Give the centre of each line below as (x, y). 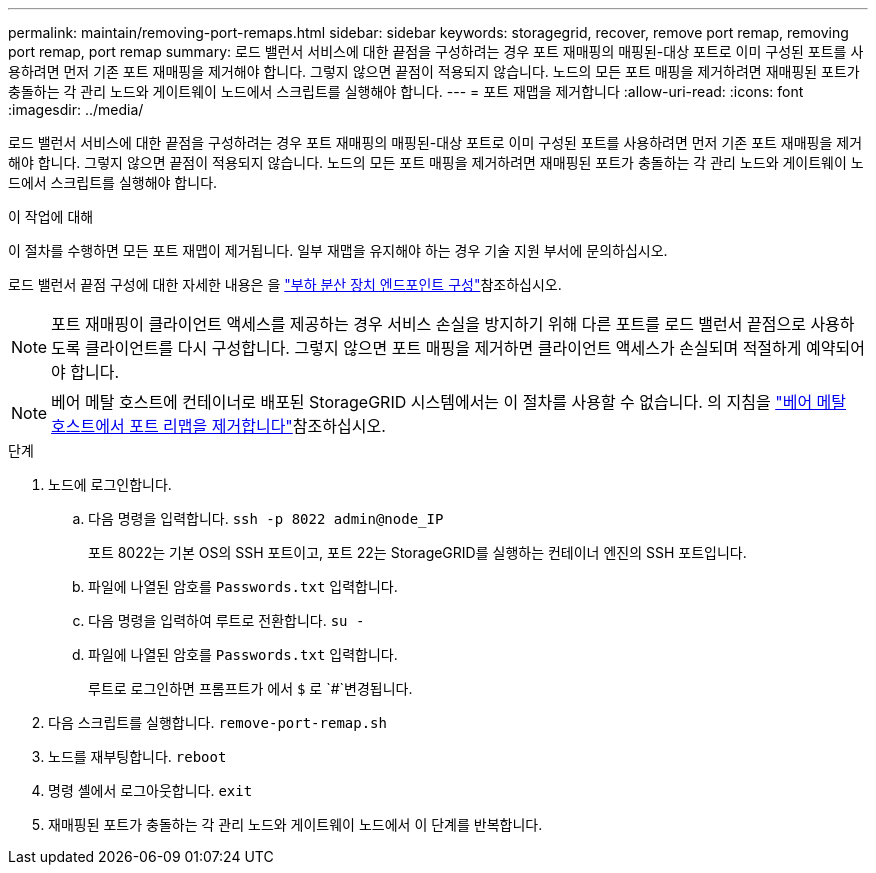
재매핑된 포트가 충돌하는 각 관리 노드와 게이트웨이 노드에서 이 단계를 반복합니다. (295, 824)
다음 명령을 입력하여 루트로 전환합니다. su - (226, 620)
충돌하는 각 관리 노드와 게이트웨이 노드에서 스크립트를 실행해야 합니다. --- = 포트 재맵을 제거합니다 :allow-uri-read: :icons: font (406, 91)
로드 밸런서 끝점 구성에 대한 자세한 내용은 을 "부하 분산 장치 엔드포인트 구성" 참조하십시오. (285, 284)
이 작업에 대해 (51, 216)
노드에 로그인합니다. (110, 484)
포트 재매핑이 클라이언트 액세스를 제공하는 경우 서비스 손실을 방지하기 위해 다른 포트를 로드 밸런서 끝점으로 (428, 324)
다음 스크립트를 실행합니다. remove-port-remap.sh (217, 722)
